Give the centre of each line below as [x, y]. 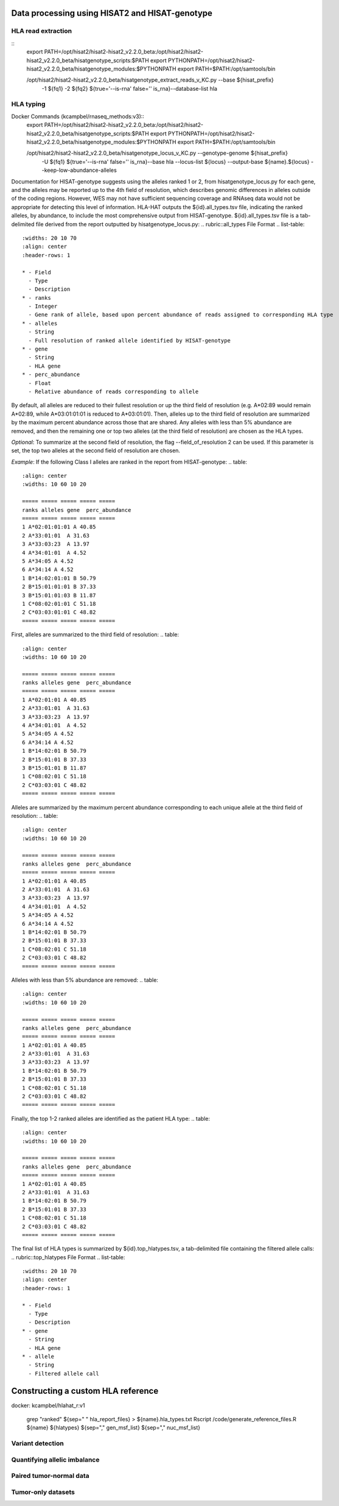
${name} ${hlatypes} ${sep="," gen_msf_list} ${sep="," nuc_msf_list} [114, 1428]
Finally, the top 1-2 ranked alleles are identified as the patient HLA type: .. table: [110, 1118]
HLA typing [28, 104]
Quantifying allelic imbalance [55, 1460]
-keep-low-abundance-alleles [79, 170]
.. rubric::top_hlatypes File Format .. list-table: [68, 1257]
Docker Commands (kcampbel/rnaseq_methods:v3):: [78, 116]
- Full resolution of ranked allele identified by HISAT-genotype [129, 340]
